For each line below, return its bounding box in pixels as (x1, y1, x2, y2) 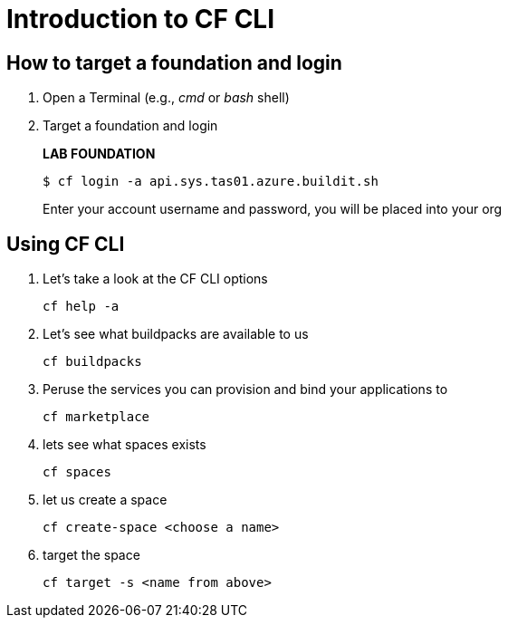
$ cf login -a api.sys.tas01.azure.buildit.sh (43, 174, 379, 189)
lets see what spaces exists (43, 437, 206, 453)
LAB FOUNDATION (43, 146, 156, 162)
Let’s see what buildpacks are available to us (43, 326, 309, 342)
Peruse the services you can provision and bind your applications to (43, 381, 448, 398)
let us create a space (43, 492, 168, 508)
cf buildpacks (43, 354, 142, 370)
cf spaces (43, 465, 111, 480)
